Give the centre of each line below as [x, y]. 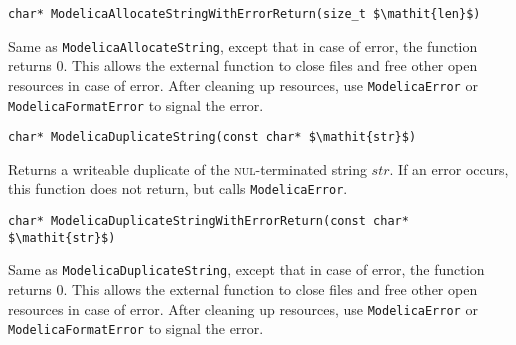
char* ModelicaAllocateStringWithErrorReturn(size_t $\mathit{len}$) [244, 14]
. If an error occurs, [449, 168]
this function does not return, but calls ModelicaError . [178, 188]
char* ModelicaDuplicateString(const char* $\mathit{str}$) [212, 137]
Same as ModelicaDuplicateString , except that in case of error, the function [246, 269]
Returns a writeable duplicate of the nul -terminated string [187, 168]
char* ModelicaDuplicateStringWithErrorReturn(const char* [208, 221]
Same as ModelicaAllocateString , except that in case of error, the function [243, 45]
